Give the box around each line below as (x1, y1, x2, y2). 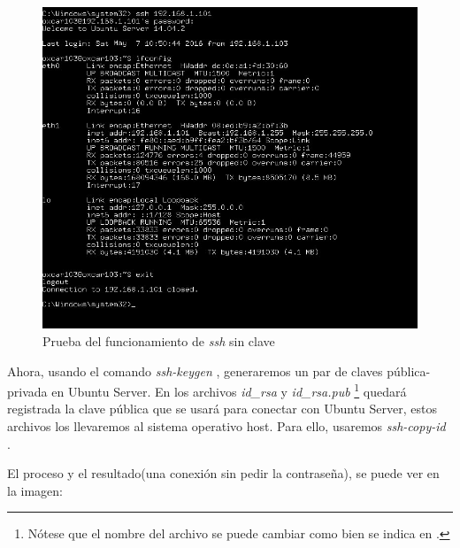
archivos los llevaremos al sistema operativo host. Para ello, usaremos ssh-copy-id (7, 416, 446, 435)
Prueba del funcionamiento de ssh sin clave (42, 331, 275, 350)
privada (7, 382, 48, 400)
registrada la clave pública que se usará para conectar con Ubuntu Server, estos (7, 399, 437, 418)
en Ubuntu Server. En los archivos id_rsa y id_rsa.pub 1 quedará (51, 380, 407, 400)
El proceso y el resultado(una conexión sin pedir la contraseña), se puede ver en (7, 464, 440, 482)
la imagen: (7, 481, 63, 499)
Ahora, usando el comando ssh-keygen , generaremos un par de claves (7, 361, 383, 380)
